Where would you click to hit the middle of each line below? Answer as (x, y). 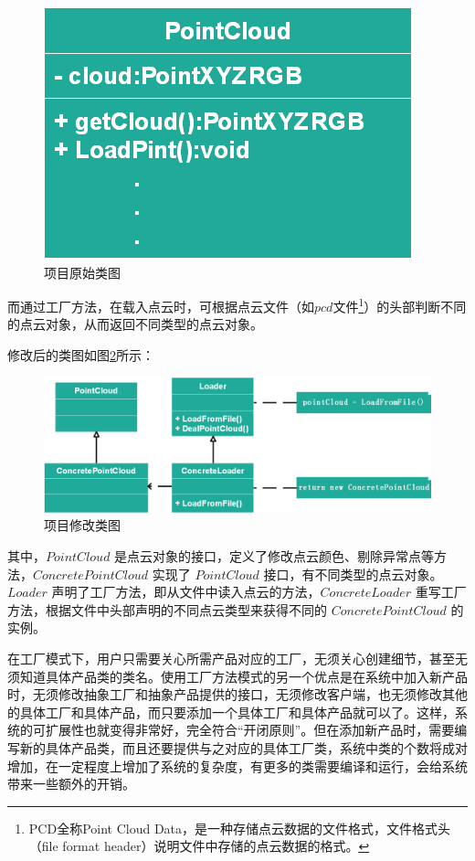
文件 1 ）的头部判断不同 (400, 305)
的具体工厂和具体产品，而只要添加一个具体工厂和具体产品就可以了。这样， (231, 712)
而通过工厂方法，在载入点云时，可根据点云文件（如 (161, 306)
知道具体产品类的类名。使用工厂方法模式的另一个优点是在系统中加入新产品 (243, 676)
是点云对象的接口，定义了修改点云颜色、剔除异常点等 (274, 556)
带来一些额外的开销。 (71, 784)
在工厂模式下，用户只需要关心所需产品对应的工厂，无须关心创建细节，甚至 (231, 659)
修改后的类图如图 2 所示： (81, 355)
